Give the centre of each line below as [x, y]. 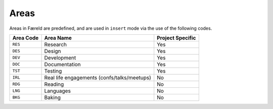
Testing [53, 71]
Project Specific [176, 38]
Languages [57, 91]
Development [60, 58]
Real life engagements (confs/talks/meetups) [98, 77]
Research [55, 44]
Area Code [26, 38]
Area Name [58, 38]
